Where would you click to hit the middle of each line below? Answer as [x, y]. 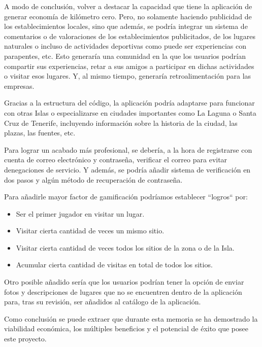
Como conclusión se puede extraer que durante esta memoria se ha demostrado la [131, 318]
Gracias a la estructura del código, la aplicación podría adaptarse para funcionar [129, 103]
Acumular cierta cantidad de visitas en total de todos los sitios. [114, 265]
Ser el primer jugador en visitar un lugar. [80, 213]
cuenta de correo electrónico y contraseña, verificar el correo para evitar [116, 160]
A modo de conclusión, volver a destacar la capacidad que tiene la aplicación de [128, 6]
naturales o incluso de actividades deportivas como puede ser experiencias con [125, 46]
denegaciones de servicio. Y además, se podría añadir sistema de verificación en [127, 169]
